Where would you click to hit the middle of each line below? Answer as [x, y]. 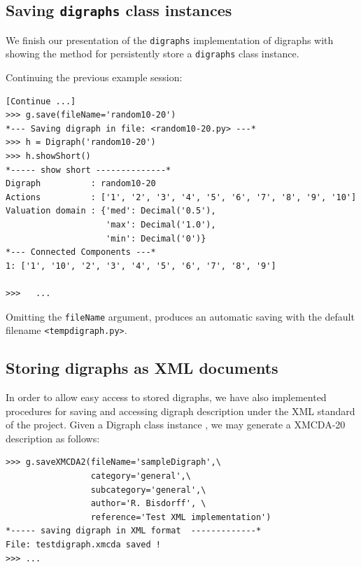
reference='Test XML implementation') [181, 517]
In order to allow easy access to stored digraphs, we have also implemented [166, 397]
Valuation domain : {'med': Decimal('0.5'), [111, 211]
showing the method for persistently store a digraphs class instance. [153, 54]
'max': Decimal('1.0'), [161, 225]
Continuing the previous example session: [94, 77]
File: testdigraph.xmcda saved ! [83, 545]
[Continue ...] [41, 101]
